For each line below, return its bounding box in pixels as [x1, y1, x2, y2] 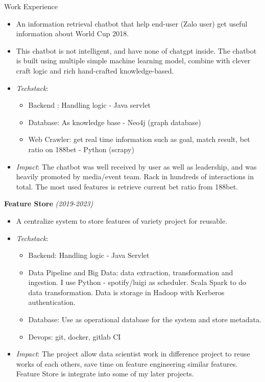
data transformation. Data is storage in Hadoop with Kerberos [28, 286, 225, 297]
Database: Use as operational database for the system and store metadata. [28, 314, 261, 325]
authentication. [28, 297, 76, 307]
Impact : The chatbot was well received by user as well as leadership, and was [16, 161, 257, 172]
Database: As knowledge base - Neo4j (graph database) [28, 116, 201, 127]
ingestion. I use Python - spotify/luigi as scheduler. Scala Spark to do [28, 277, 247, 288]
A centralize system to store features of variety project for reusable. [16, 215, 228, 226]
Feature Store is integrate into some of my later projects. [16, 368, 194, 379]
